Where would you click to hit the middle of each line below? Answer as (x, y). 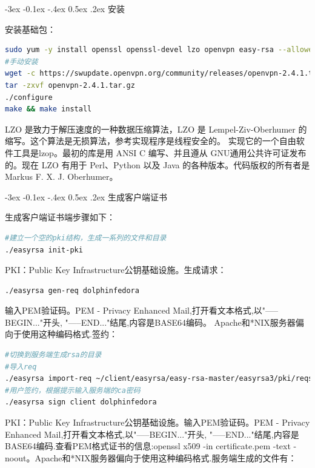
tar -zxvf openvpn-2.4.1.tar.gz (70, 85)
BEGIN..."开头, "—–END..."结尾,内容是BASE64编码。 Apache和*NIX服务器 (150, 322)
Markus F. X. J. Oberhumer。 (61, 176)
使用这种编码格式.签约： (69, 334)
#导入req (21, 367)
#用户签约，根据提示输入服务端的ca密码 (73, 390)
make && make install (48, 109)
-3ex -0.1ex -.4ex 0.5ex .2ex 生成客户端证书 (86, 196)
